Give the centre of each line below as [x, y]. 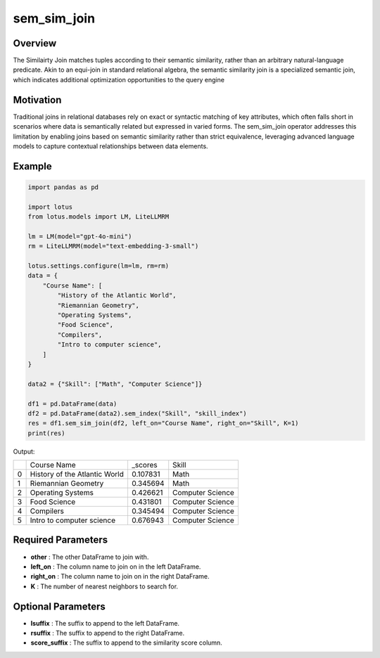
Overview [35, 43]
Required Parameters [61, 540]
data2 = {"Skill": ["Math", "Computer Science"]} [115, 384]
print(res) [46, 433]
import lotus [50, 207]
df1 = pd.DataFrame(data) [72, 404]
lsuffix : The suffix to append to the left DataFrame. [105, 623]
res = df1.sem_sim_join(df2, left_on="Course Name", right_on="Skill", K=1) [163, 423]
